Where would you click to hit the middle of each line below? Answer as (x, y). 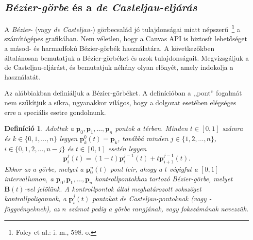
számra (233, 128)
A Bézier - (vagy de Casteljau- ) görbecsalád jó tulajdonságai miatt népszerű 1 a (122, 28)
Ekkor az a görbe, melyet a (44, 168)
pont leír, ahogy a (136, 168)
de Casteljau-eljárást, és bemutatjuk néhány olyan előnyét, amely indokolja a (119, 67)
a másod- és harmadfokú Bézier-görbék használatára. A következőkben (110, 48)
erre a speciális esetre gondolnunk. (55, 112)
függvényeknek (25, 208)
